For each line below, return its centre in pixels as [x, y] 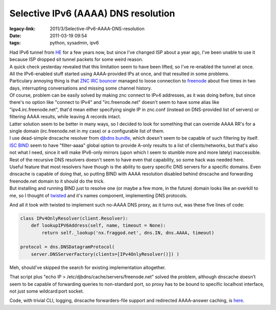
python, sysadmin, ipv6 [74, 43]
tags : [15, 43]
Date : [15, 35]
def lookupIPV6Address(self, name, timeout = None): [98, 226]
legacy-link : [22, 29]
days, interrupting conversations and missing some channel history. [81, 88]
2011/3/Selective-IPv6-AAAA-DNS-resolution [97, 29]
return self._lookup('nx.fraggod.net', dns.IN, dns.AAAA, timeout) [128, 232]
